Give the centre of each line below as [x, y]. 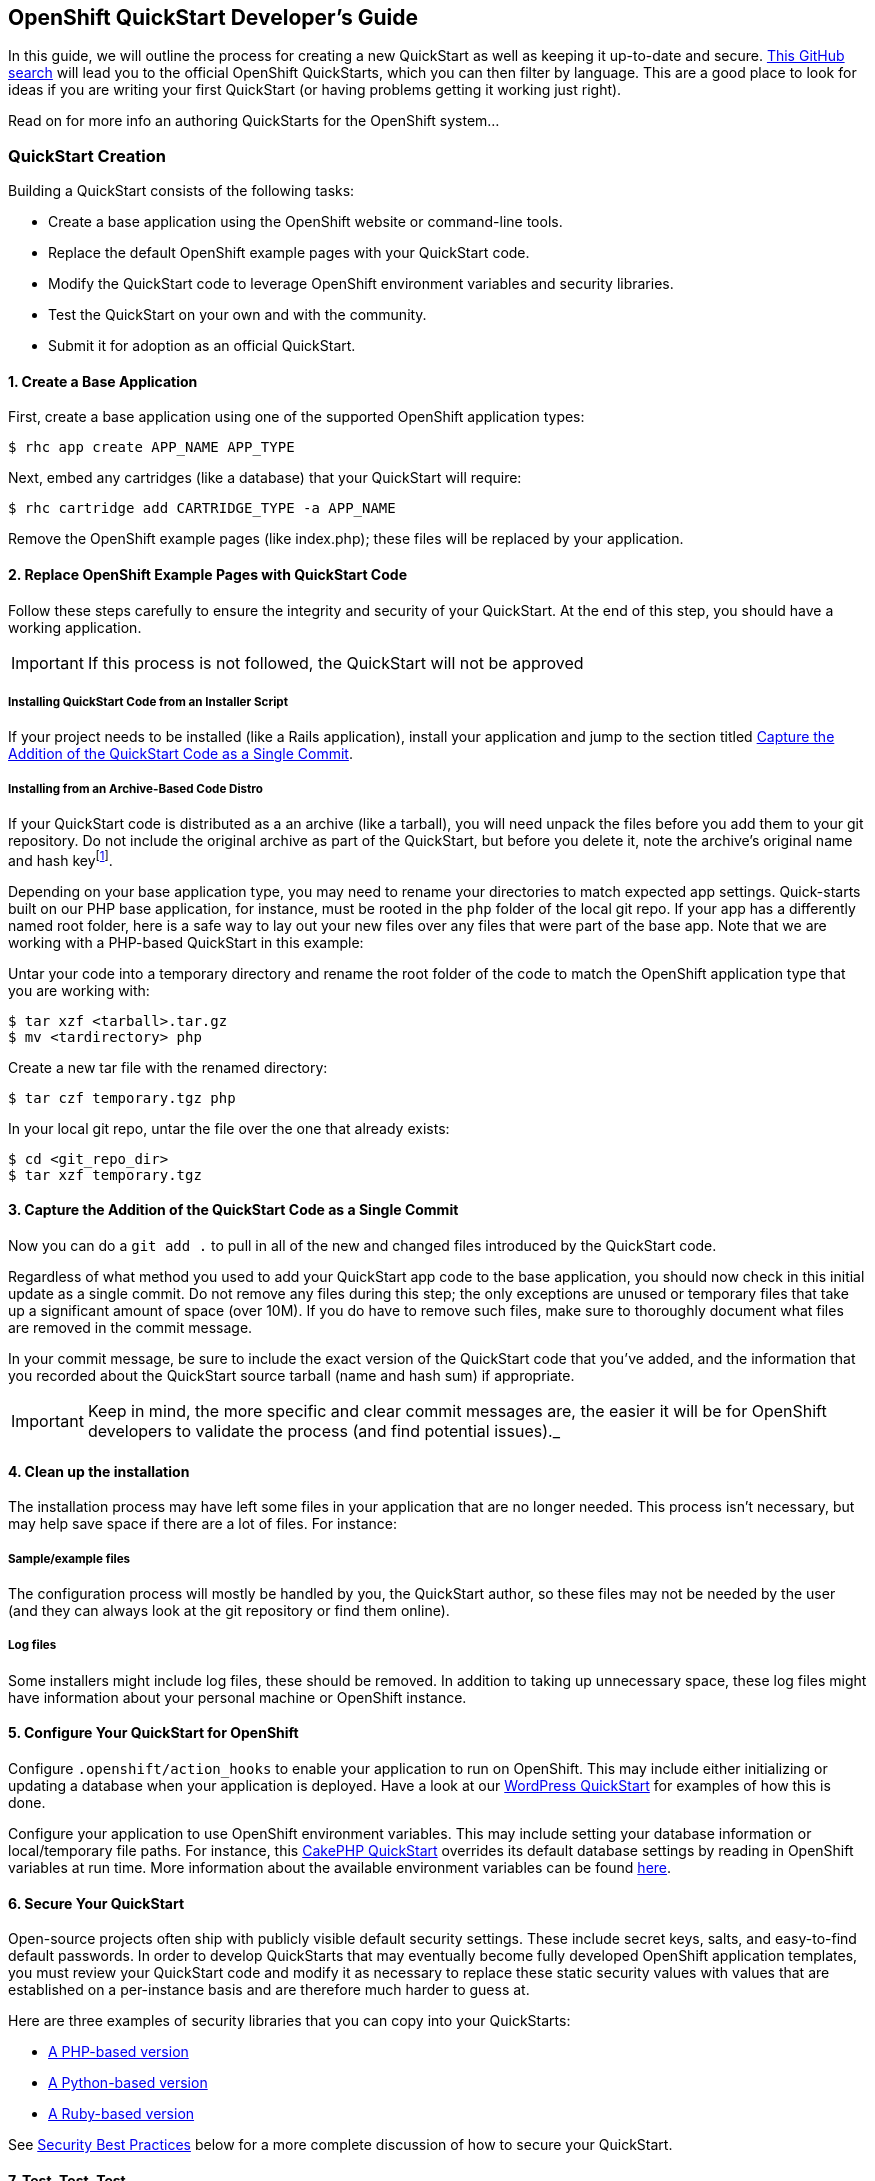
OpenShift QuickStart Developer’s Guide [213, 17]
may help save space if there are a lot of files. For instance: [202, 1524]
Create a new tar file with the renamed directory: [168, 1067]
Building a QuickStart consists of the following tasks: [181, 191]
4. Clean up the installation [99, 1471]
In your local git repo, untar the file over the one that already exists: [229, 1128]
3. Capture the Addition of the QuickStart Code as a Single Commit [233, 1210]
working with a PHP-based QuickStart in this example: [186, 942]
